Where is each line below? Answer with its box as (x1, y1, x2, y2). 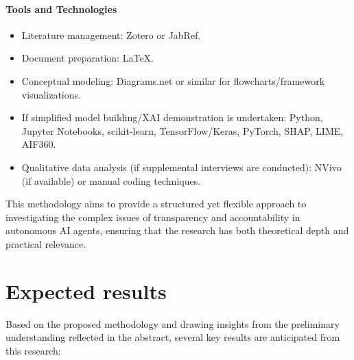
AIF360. (21, 137, 56, 151)
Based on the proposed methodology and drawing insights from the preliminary (5, 316, 340, 331)
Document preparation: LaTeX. (21, 51, 154, 65)
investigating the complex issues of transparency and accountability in (5, 209, 300, 224)
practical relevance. (5, 236, 86, 250)
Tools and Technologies (5, 1, 117, 16)
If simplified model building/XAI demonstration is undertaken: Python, (21, 110, 323, 125)
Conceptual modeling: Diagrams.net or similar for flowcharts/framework (21, 73, 325, 88)
